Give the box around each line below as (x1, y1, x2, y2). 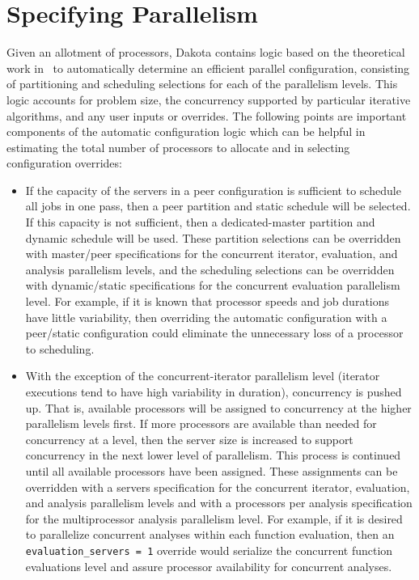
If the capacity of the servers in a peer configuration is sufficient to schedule (25, 181, 401, 198)
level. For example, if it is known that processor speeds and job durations (25, 293, 390, 310)
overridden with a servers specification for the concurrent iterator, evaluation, (25, 478, 410, 495)
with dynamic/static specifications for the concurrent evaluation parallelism (25, 277, 400, 294)
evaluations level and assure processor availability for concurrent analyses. (25, 557, 392, 574)
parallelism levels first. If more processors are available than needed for (25, 415, 377, 432)
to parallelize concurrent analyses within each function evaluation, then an (25, 526, 395, 543)
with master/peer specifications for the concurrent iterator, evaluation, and (25, 245, 398, 262)
